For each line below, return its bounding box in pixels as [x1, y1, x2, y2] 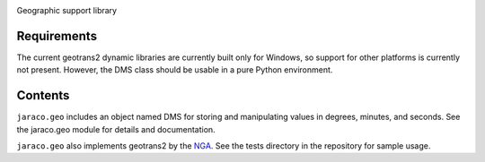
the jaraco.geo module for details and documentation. [16, 124, 216, 134]
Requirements [16, 28, 98, 44]
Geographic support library [16, 5, 117, 15]
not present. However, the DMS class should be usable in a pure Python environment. [16, 64, 333, 75]
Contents [16, 88, 70, 103]
